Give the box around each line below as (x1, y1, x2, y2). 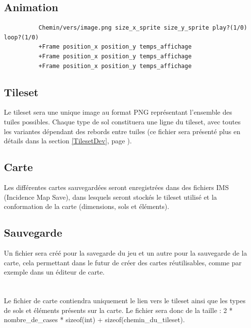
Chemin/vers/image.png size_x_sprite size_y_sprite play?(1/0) (38, 24, 248, 32)
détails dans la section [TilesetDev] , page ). (4, 136, 132, 146)
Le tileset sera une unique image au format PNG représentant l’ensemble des (4, 107, 232, 117)
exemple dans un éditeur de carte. (4, 267, 105, 277)
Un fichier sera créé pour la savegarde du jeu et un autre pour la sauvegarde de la (4, 247, 247, 258)
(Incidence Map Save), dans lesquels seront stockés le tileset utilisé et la (4, 191, 217, 202)
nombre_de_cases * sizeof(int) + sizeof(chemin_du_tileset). (4, 314, 185, 325)
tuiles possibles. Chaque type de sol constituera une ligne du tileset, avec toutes (4, 116, 241, 126)
